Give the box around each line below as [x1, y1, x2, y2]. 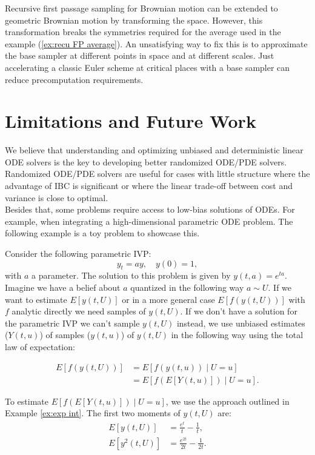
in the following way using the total [171, 328, 303, 341]
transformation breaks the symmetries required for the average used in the [5, 25, 281, 38]
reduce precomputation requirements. [5, 73, 144, 85]
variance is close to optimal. [5, 191, 108, 204]
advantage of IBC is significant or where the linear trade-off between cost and [5, 179, 293, 192]
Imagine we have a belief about [5, 281, 121, 294]
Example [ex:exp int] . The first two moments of [5, 407, 181, 419]
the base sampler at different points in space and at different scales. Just [5, 49, 274, 62]
